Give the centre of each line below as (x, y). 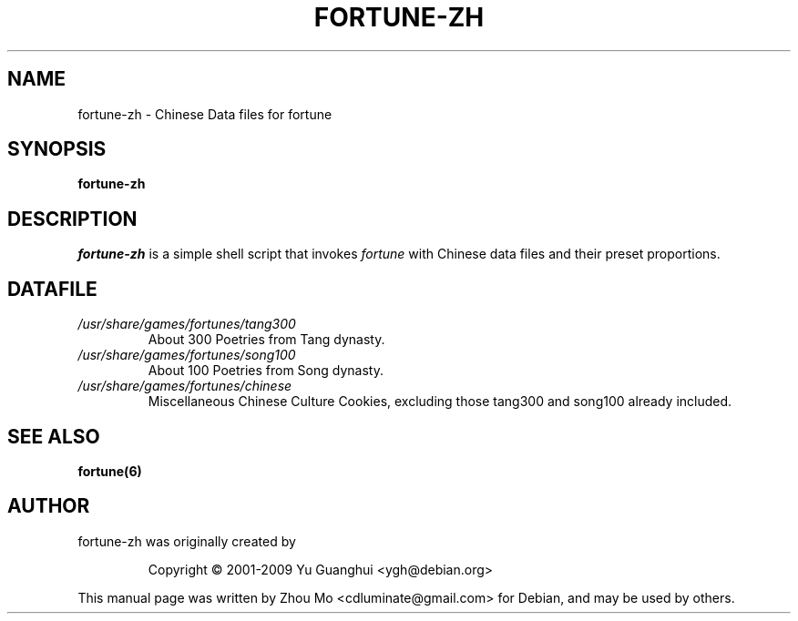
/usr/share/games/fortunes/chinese (185, 386)
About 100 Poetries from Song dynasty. (266, 371)
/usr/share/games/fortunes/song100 (187, 355)
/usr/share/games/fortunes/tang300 (187, 324)
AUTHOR (49, 506)
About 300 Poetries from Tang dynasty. (266, 340)
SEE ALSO (54, 436)
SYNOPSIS (57, 149)
